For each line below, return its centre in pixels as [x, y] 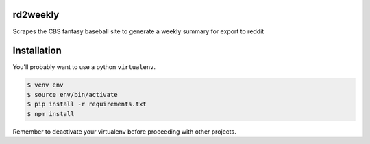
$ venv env [45, 85]
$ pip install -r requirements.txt [87, 104]
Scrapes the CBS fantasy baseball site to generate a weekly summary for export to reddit [138, 31]
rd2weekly [36, 15]
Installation [37, 51]
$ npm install [51, 114]
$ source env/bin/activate [72, 95]
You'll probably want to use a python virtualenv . [84, 67]
